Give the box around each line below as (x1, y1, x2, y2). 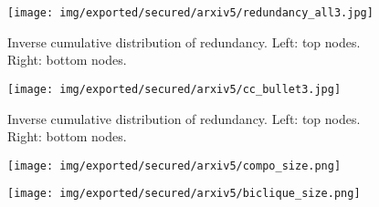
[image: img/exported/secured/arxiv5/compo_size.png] (7, 159, 342, 172)
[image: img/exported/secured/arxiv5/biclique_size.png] (7, 187, 361, 201)
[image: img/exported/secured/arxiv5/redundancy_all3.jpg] (7, 6, 374, 19)
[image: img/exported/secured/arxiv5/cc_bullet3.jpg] (7, 82, 342, 96)
